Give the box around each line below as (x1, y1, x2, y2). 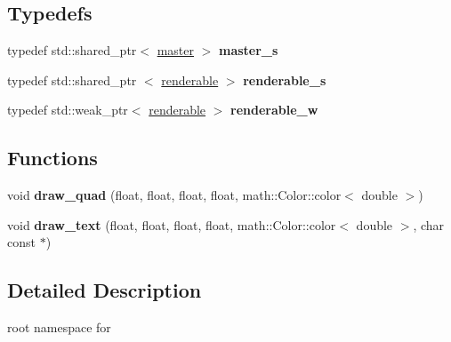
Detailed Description (7, 276, 202, 304)
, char (413, 215, 445, 234)
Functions (7, 144, 98, 171)
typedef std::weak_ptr (7, 100, 128, 119)
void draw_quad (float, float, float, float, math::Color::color (7, 186, 342, 204)
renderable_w (230, 100, 318, 119)
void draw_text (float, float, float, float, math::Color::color (7, 215, 336, 234)
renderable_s (243, 70, 326, 89)
